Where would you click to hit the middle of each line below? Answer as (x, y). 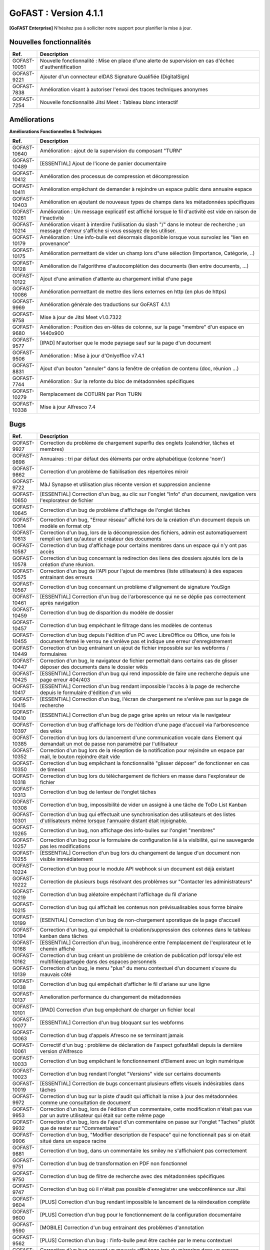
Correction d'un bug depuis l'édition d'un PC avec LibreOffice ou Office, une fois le (138, 635)
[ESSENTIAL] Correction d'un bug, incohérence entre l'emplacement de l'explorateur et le (146, 942)
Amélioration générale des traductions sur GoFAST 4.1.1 (105, 304)
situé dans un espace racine (73, 1141)
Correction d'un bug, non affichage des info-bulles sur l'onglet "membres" (128, 830)
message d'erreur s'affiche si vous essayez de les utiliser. (108, 231)
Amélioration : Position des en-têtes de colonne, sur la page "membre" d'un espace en (142, 327)
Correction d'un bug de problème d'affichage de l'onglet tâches (115, 510)
